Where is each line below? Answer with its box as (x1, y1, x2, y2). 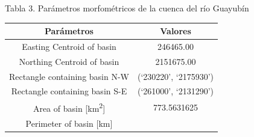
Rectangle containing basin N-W (9, 70, 129, 82)
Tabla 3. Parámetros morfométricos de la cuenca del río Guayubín (5, 2, 249, 14)
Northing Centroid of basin (19, 55, 119, 67)
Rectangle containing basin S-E (11, 85, 127, 97)
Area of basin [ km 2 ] (33, 100, 106, 114)
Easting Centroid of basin (22, 40, 116, 52)
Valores (160, 25, 191, 37)
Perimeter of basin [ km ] (25, 117, 113, 129)
